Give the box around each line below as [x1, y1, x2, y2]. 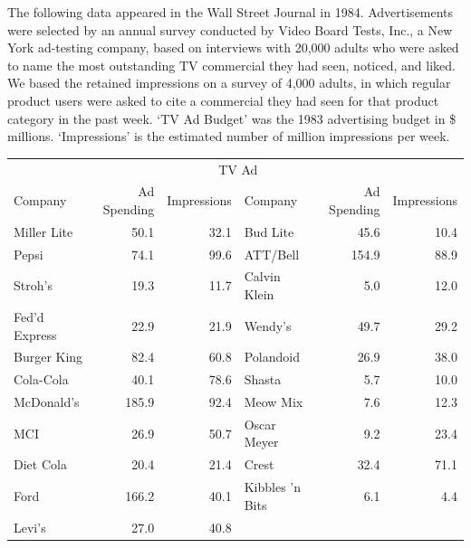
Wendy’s [244, 316, 292, 335]
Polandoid [244, 347, 300, 366]
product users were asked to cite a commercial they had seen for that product [7, 90, 439, 109]
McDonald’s [14, 392, 80, 411]
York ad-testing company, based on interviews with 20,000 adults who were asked [7, 38, 459, 57]
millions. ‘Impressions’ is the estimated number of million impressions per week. [7, 127, 450, 146]
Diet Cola [14, 455, 67, 474]
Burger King [14, 347, 83, 366]
